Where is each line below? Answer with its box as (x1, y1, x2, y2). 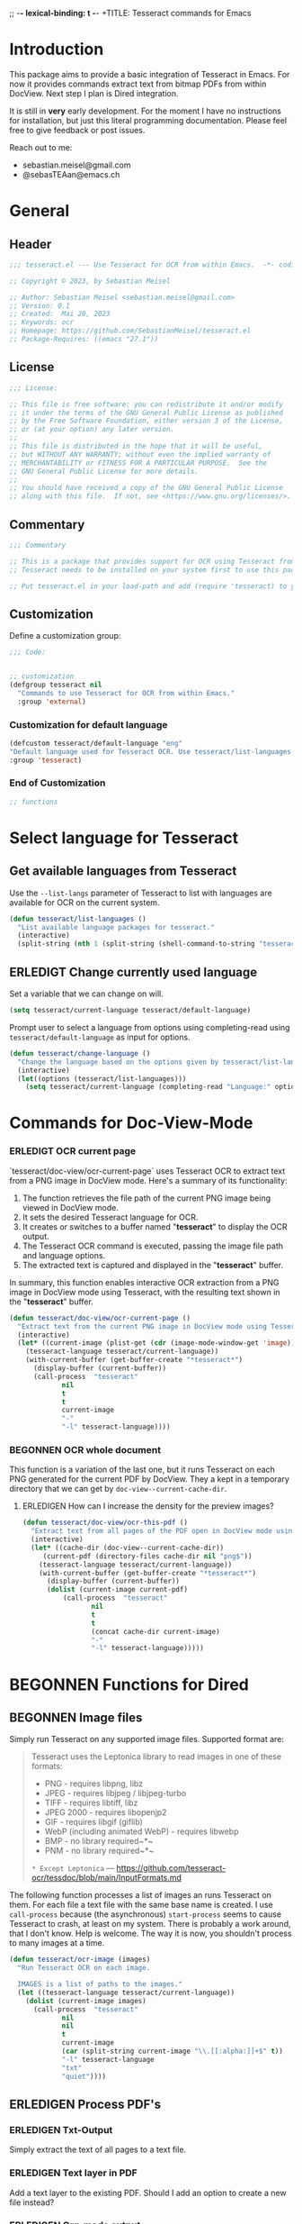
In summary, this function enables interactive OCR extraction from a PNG (9, 1276, 280, 1287)
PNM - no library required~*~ (44, 1846, 155, 1856)
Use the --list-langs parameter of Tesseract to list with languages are (9, 887, 272, 898)
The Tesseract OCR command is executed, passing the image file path (22, 1240, 284, 1251)
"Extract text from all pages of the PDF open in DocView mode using (31, 1527, 297, 1536)
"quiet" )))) (61, 2072, 106, 2081)
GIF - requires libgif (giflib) (44, 1817, 144, 1828)
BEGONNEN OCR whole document (9, 1443, 162, 1456)
